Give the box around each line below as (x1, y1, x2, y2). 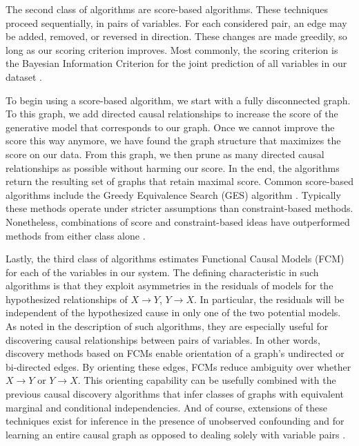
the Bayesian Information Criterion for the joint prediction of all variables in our (6, 56, 347, 70)
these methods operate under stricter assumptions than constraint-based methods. (6, 201, 353, 215)
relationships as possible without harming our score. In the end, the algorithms (6, 160, 340, 175)
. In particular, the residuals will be (194, 291, 345, 306)
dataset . (6, 69, 42, 84)
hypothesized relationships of (6, 291, 128, 306)
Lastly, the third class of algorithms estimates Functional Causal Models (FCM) (6, 251, 345, 266)
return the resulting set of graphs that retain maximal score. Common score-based (6, 174, 353, 188)
